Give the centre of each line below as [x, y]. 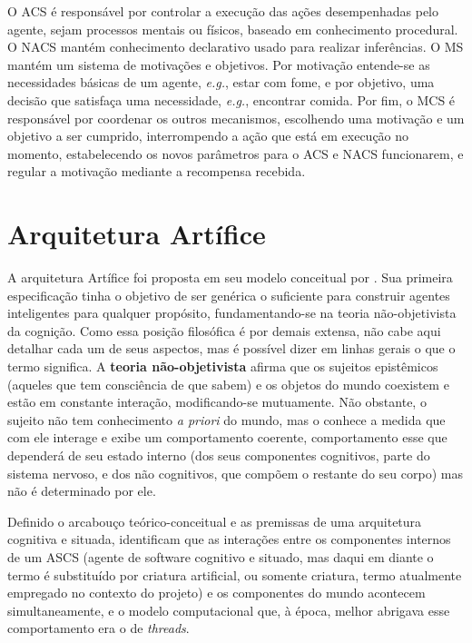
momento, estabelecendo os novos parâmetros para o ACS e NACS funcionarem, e [236, 153]
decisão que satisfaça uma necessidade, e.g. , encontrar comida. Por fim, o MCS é [231, 99]
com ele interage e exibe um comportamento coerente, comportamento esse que [227, 437]
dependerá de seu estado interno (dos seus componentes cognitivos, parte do [219, 455]
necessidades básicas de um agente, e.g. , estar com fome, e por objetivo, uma [221, 82]
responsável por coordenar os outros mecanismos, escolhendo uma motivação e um [236, 118]
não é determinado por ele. [82, 491]
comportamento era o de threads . [98, 628]
